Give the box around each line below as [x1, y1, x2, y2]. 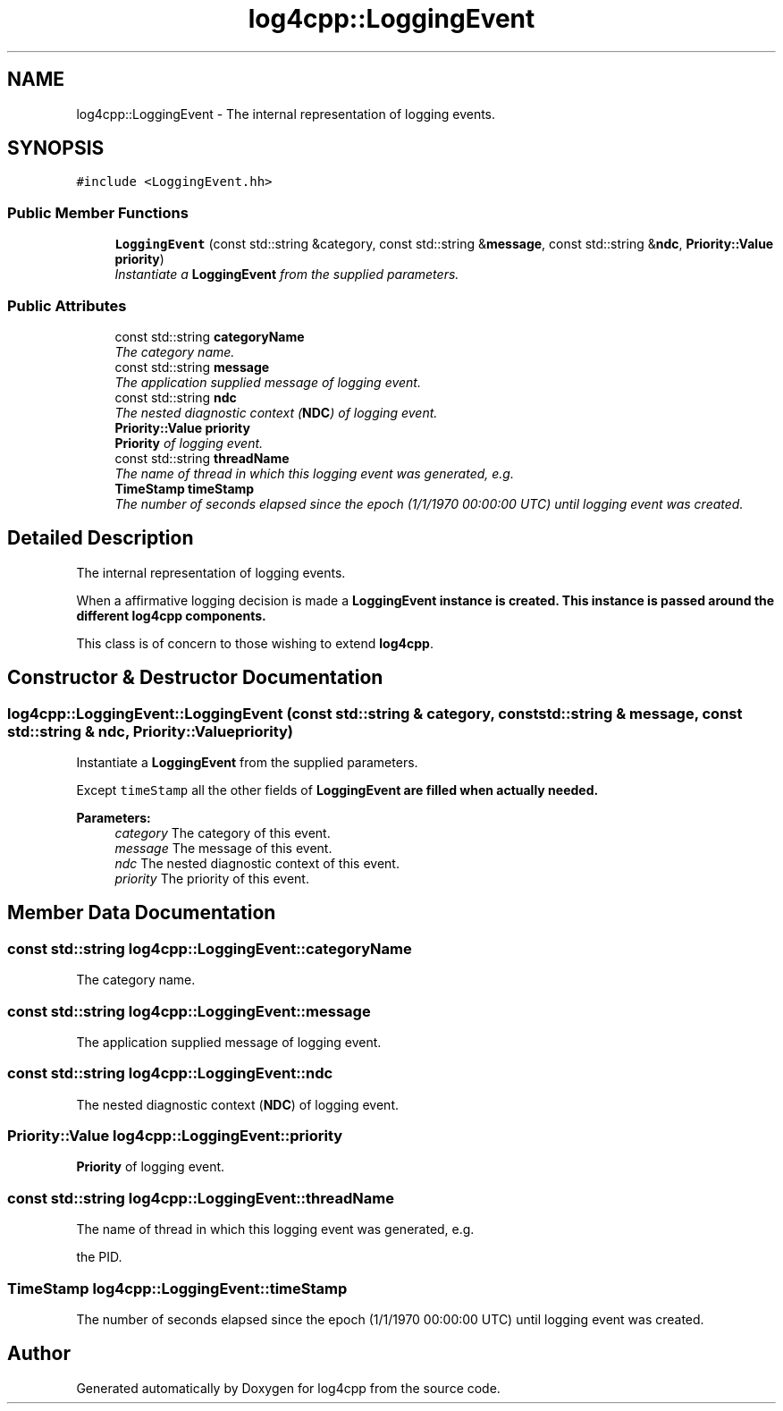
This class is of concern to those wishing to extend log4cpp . [76, 635, 434, 651]
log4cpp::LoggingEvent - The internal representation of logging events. [76, 106, 496, 122]
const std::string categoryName [114, 328, 305, 344]
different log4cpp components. [76, 607, 266, 623]
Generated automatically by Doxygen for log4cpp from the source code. [76, 1380, 501, 1396]
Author [7, 1342, 71, 1365]
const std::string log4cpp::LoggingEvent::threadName [7, 1188, 394, 1207]
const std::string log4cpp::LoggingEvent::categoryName [7, 939, 412, 958]
